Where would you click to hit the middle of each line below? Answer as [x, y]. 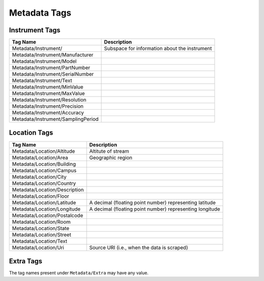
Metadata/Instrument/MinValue [48, 87]
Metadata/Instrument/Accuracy [48, 113]
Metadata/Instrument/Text [42, 81]
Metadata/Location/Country [44, 183]
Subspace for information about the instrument [158, 48]
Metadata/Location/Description [48, 189]
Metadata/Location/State [41, 228]
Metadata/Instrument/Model [44, 61]
